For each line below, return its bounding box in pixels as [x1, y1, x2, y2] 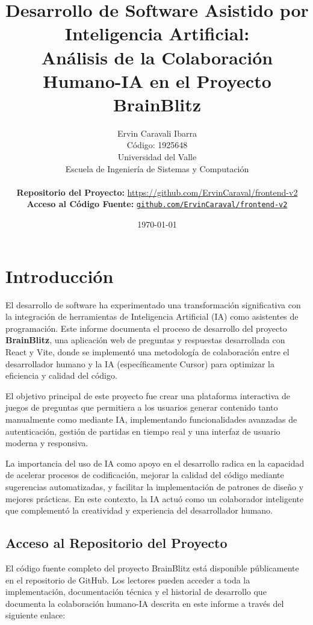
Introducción [5, 263, 114, 288]
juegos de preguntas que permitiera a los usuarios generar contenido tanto [5, 401, 278, 414]
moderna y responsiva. [5, 437, 88, 449]
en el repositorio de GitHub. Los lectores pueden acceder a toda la [5, 573, 250, 586]
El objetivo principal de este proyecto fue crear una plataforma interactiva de [5, 389, 291, 402]
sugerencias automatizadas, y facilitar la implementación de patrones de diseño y [5, 480, 304, 493]
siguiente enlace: [5, 609, 66, 621]
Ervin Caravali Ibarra [117, 126, 197, 139]
